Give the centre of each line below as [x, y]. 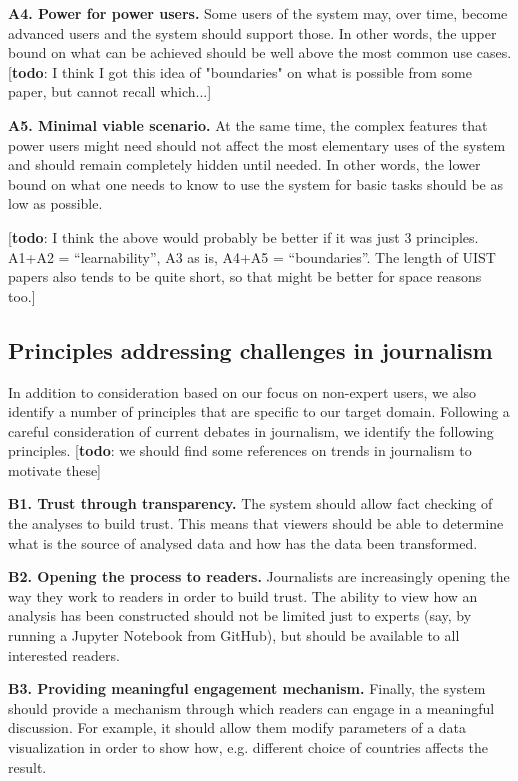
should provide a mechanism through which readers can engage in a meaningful [251, 707]
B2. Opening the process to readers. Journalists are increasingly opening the [259, 576]
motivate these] [55, 469]
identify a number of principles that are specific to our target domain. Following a [259, 411]
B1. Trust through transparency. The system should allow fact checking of [250, 503]
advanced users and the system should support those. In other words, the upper [252, 32]
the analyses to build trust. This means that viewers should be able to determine [256, 523]
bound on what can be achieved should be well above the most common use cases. [260, 52]
